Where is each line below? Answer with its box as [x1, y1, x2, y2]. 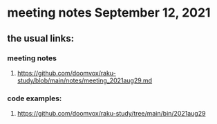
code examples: [7, 94, 62, 103]
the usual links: [7, 33, 75, 44]
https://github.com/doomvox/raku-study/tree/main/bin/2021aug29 [17, 109, 206, 118]
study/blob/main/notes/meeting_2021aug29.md [17, 76, 153, 85]
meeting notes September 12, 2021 [7, 5, 211, 21]
